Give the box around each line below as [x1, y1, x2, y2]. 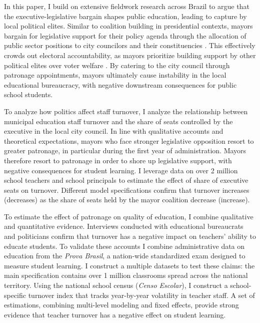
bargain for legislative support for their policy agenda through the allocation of [4, 30, 246, 41]
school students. [4, 89, 53, 100]
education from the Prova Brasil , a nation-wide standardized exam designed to [4, 250, 245, 261]
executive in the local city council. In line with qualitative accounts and [4, 126, 223, 136]
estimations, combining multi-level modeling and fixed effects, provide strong [4, 299, 239, 310]
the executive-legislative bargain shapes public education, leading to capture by [4, 11, 247, 21]
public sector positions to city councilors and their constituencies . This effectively [4, 40, 255, 51]
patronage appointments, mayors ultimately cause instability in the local [4, 70, 226, 80]
